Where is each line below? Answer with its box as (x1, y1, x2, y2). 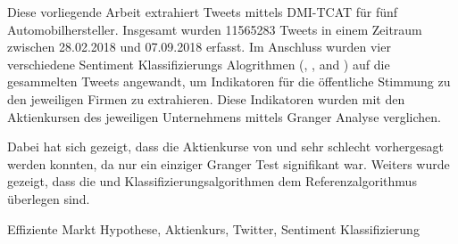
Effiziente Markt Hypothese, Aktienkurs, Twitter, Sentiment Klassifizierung (7, 219, 420, 238)
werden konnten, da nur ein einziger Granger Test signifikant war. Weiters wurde (7, 154, 450, 173)
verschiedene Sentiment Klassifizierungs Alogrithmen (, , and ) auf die (7, 54, 390, 73)
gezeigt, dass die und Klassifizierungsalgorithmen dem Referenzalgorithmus (7, 172, 417, 191)
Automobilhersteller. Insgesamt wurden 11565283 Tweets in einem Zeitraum (7, 20, 422, 38)
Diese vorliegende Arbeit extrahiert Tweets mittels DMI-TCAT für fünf (7, 3, 398, 20)
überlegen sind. (7, 189, 90, 207)
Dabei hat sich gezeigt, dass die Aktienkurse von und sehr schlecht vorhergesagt (7, 137, 444, 156)
